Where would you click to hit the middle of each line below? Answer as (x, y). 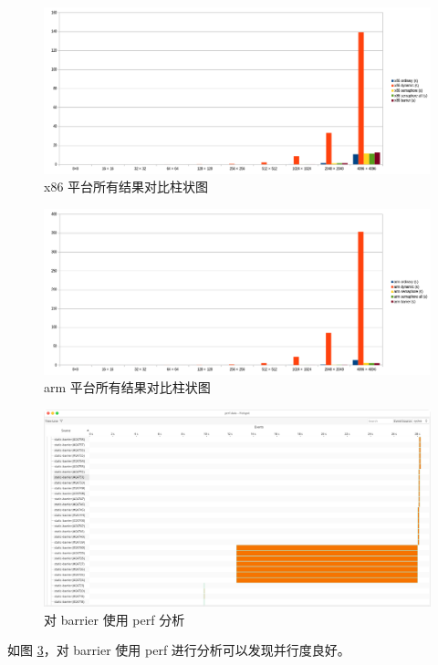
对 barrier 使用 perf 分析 (115, 619)
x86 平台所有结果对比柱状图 (126, 187)
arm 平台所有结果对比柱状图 (127, 387)
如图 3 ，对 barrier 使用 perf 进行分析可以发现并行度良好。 (179, 650)
